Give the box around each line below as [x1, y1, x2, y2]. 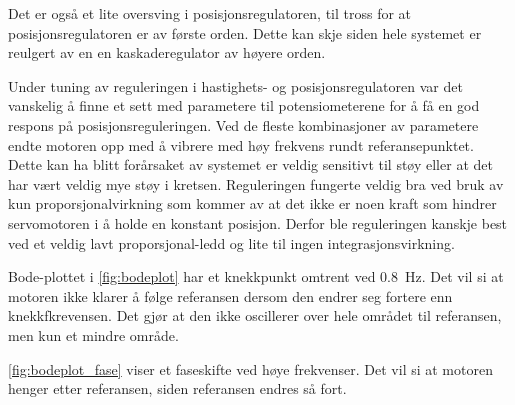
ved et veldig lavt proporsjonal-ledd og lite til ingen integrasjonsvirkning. [8, 232, 455, 253]
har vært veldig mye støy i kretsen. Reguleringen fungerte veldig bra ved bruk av [8, 173, 504, 194]
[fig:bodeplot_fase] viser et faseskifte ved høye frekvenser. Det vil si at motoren [8, 358, 493, 379]
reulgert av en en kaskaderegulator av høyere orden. [8, 42, 326, 63]
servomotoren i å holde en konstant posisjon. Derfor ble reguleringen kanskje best [8, 212, 508, 233]
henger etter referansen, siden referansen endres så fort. [8, 378, 347, 399]
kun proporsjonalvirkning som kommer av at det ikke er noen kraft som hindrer [8, 193, 497, 214]
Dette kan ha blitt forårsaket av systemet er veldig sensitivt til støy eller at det [8, 154, 493, 175]
